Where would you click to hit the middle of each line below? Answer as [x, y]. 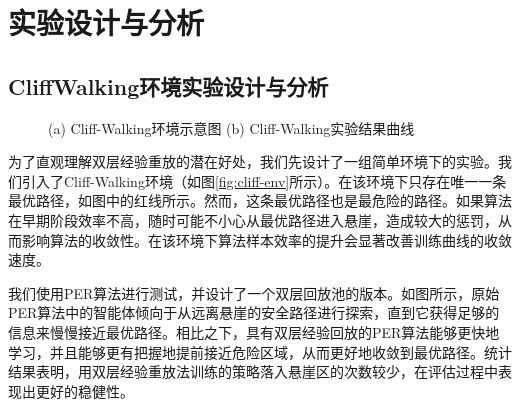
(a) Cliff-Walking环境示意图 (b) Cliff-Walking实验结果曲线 [231, 127]
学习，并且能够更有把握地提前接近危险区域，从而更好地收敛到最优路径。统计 [260, 351]
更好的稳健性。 [84, 390]
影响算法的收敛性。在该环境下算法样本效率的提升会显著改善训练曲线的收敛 [266, 239]
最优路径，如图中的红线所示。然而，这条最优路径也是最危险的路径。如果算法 [260, 200]
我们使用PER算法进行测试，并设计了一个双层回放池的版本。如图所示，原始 [254, 292]
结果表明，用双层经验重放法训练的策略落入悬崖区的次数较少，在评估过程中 [253, 371]
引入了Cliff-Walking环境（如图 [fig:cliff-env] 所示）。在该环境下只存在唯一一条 [264, 180]
